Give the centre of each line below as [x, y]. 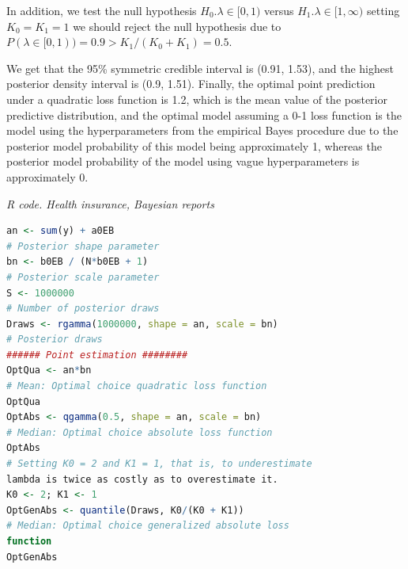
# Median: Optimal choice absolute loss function [140, 432]
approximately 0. [47, 176]
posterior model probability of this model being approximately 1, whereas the [194, 145]
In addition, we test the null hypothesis [102, 10]
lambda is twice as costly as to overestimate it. [142, 479]
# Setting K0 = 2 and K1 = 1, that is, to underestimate [159, 464]
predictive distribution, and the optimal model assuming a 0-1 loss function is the [204, 115]
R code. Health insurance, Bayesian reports [110, 203]
